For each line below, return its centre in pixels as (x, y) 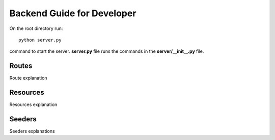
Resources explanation (33, 104)
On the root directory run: (36, 28)
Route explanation (29, 78)
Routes (21, 66)
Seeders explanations (32, 131)
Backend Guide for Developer (73, 13)
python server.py (40, 40)
